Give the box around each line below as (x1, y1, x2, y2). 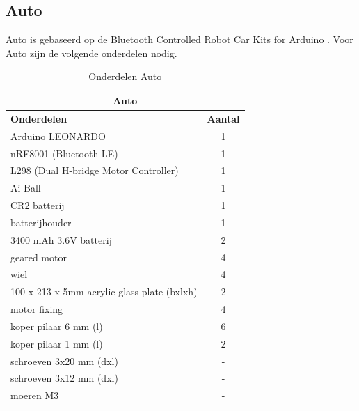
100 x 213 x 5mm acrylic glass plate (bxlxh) (10, 284, 198, 299)
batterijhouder (10, 215, 72, 229)
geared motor (10, 249, 67, 264)
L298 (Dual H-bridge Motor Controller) (10, 163, 179, 178)
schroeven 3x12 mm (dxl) (10, 371, 118, 385)
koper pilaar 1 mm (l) (10, 336, 103, 350)
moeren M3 (10, 388, 59, 403)
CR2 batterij (10, 198, 65, 212)
